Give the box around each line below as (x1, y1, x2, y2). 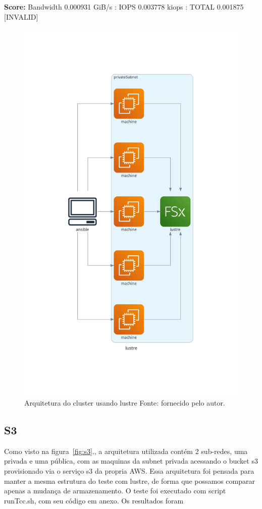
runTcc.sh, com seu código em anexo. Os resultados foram (4, 495, 184, 505)
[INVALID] (4, 11, 38, 22)
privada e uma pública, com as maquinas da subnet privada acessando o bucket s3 (4, 456, 258, 466)
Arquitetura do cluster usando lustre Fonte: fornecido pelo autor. (24, 398, 225, 408)
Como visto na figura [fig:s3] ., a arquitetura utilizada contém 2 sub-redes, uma (4, 445, 248, 456)
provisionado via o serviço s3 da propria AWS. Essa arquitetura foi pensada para (4, 466, 254, 476)
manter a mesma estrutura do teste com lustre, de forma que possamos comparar (4, 475, 255, 486)
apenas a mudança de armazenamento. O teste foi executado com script (4, 485, 226, 496)
